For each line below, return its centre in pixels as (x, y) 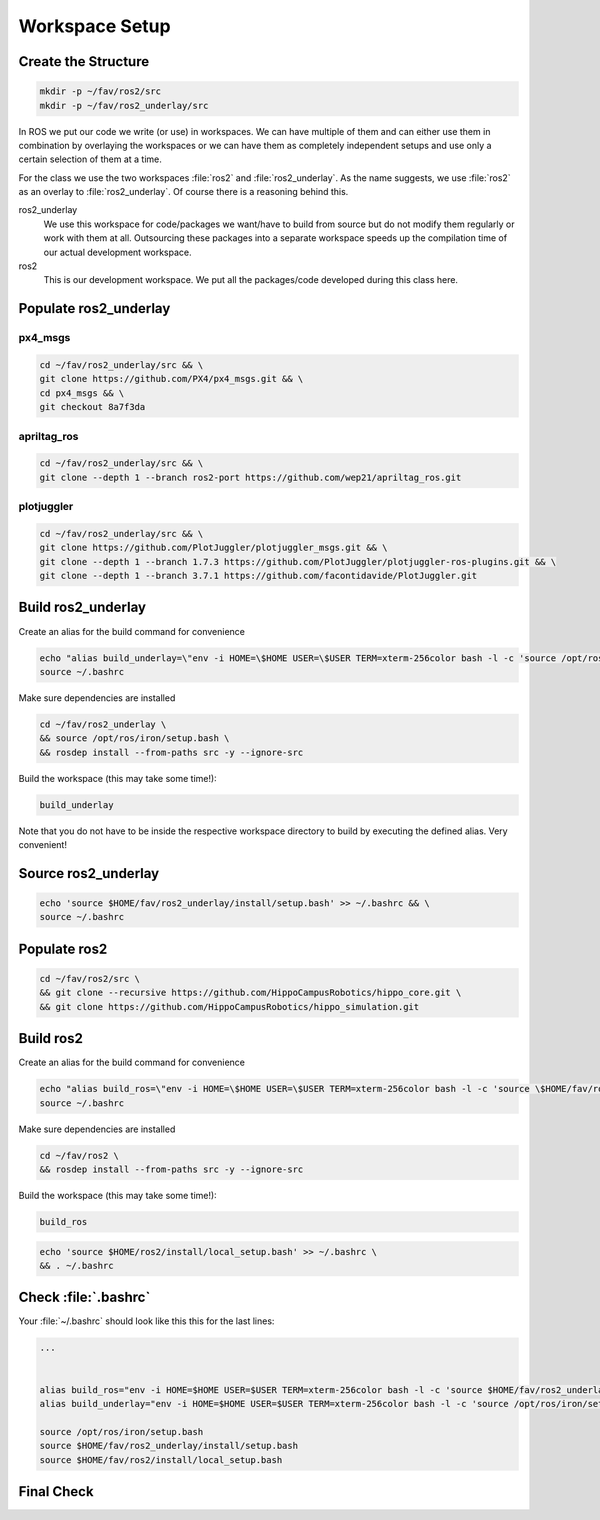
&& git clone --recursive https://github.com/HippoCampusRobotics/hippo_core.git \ (250, 993)
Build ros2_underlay (82, 607)
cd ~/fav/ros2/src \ (89, 978)
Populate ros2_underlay (94, 308)
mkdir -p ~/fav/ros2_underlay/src (124, 105)
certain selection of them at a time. (90, 159)
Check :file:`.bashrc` (84, 1297)
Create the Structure (84, 61)
